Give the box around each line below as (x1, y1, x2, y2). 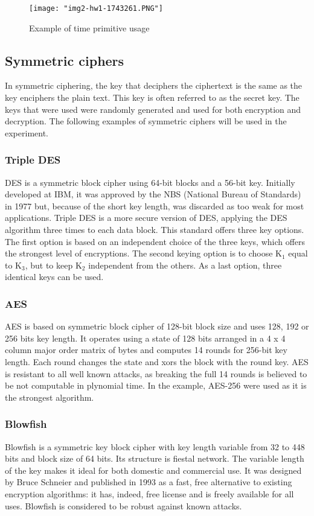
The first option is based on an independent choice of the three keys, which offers (5, 235, 306, 247)
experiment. (5, 126, 48, 139)
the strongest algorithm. (5, 390, 94, 403)
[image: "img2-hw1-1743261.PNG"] (29, 4, 163, 13)
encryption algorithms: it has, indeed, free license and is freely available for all (5, 487, 294, 500)
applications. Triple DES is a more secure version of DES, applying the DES (5, 211, 287, 224)
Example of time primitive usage (29, 21, 150, 34)
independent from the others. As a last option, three (88, 258, 282, 271)
